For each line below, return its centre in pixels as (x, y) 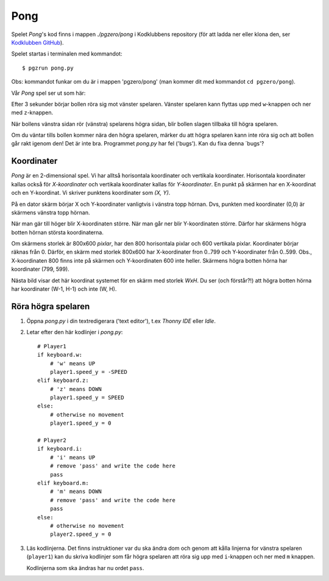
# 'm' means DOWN (76, 491)
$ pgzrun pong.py (48, 68)
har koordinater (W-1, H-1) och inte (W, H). (64, 289)
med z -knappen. (32, 112)
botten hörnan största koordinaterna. (57, 232)
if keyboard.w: (60, 355)
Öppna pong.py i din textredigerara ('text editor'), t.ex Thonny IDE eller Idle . (121, 321)
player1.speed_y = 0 (80, 423)
